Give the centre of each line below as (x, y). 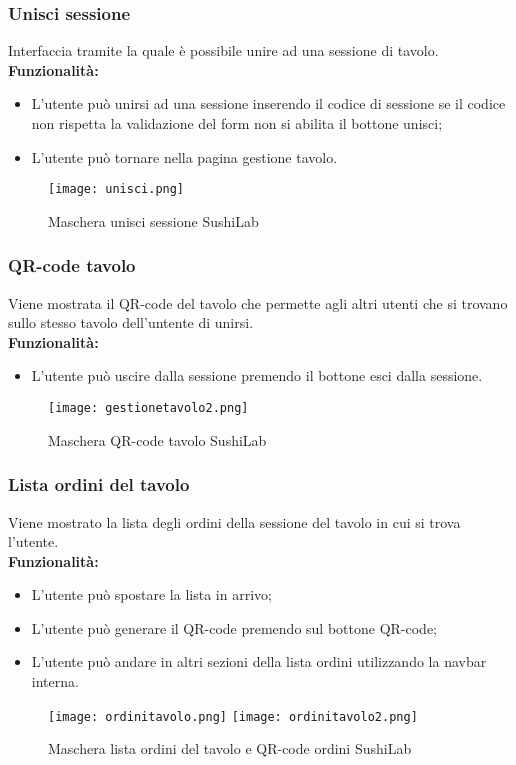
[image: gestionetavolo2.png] (148, 408)
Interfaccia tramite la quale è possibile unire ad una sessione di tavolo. (223, 50)
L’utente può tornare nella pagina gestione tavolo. (184, 156)
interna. (55, 681)
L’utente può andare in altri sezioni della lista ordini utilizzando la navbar (259, 661)
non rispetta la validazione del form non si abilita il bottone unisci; (237, 123)
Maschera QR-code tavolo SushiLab (157, 439)
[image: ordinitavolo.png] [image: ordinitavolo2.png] (233, 716)
